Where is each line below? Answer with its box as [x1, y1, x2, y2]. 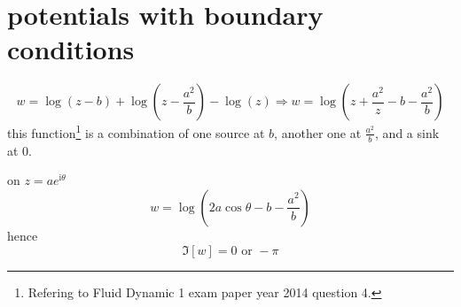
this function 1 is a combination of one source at [7, 121, 265, 142]
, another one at [274, 123, 362, 142]
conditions [7, 31, 135, 67]
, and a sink [375, 123, 440, 142]
